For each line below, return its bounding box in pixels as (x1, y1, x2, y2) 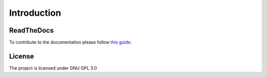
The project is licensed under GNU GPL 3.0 (9, 65, 97, 71)
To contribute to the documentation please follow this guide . (9, 39, 132, 45)
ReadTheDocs (9, 26, 54, 35)
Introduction (9, 7, 61, 18)
